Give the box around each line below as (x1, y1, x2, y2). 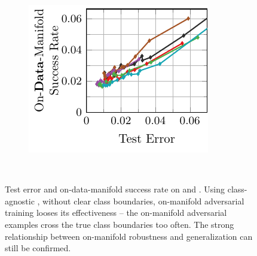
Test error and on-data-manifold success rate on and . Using (5, 183, 225, 195)
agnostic (5, 194, 35, 207)
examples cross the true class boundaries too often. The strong (5, 218, 234, 230)
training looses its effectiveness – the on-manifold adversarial (5, 206, 227, 219)
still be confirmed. (5, 242, 71, 254)
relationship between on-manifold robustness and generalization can (5, 230, 253, 242)
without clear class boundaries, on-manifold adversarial (42, 194, 244, 207)
